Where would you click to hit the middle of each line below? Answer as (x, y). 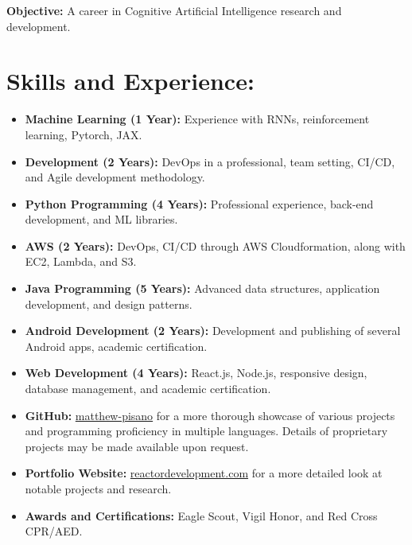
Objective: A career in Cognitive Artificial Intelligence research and (174, 10)
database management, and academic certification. (148, 389)
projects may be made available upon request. (137, 446)
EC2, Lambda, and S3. (81, 261)
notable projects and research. (98, 489)
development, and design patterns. (109, 304)
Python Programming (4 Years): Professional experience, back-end (199, 203)
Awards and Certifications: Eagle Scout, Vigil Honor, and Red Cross (201, 515)
